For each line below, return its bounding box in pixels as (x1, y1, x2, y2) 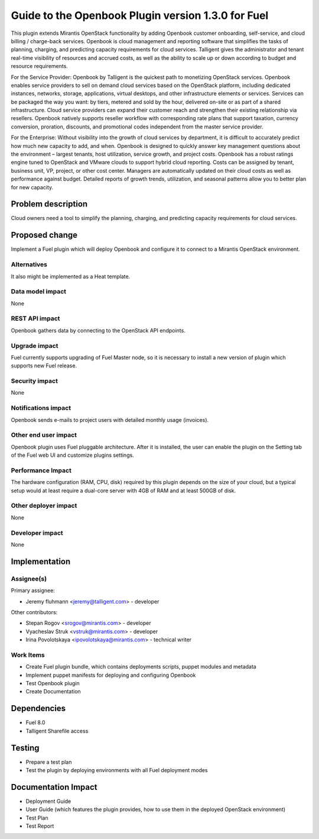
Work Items (11, 651, 45, 659)
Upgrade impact (11, 341, 58, 350)
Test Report (25, 822, 54, 830)
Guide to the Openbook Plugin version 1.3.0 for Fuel (11, 9, 269, 22)
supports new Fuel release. (11, 362, 77, 369)
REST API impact (11, 314, 60, 322)
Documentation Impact (11, 782, 97, 792)
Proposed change (11, 230, 78, 240)
